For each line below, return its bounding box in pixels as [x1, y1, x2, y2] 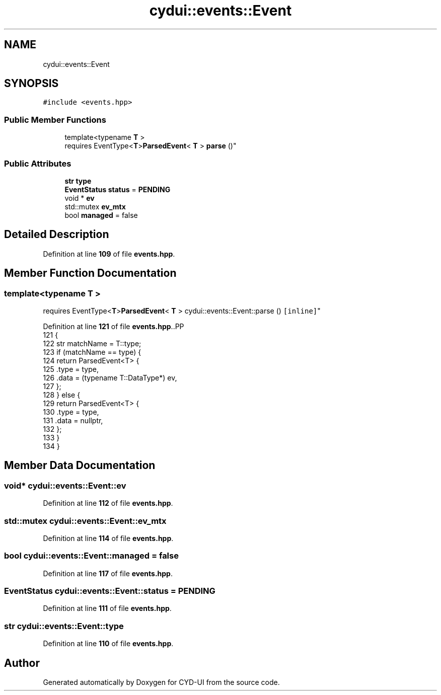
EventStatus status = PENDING [64, 185, 171, 194]
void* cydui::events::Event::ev [4, 480, 126, 491]
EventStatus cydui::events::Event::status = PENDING [4, 586, 215, 596]
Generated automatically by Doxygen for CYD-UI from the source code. [43, 678, 280, 687]
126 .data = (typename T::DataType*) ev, [43, 373, 177, 382]
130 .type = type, [43, 408, 99, 416]
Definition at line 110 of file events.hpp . [43, 639, 174, 648]
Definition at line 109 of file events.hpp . [43, 249, 175, 258]
